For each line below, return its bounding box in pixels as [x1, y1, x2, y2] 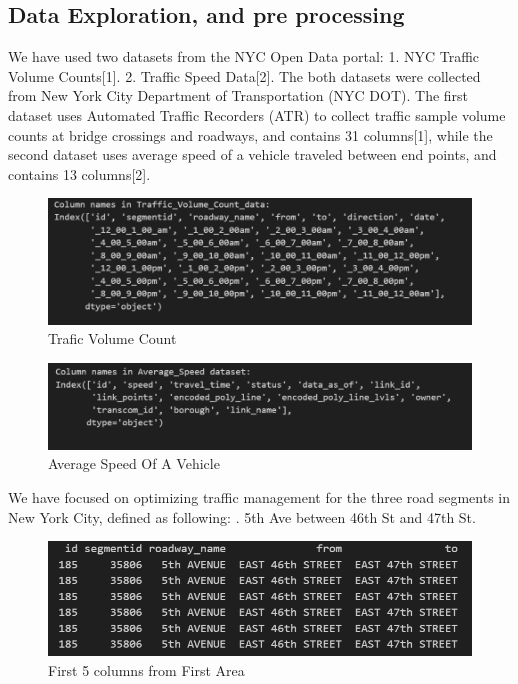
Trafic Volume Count [48, 328, 177, 349]
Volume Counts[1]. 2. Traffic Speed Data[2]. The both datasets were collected [8, 65, 481, 86]
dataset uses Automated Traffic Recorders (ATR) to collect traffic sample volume [8, 104, 506, 125]
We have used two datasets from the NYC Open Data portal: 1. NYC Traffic [8, 46, 480, 67]
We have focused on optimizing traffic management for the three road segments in [8, 487, 511, 508]
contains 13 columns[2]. [8, 163, 151, 184]
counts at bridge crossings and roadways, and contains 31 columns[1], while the [8, 124, 493, 145]
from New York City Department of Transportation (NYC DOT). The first [8, 85, 469, 106]
